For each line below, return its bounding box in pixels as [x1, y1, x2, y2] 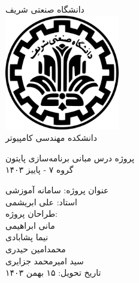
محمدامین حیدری [5, 242, 66, 255]
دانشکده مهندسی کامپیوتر [5, 131, 97, 144]
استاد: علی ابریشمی [5, 195, 77, 208]
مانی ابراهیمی [5, 219, 55, 231]
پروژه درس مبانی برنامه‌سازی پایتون [5, 151, 135, 164]
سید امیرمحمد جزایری [5, 254, 84, 267]
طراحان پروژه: [5, 207, 58, 220]
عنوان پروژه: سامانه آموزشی [5, 183, 109, 196]
